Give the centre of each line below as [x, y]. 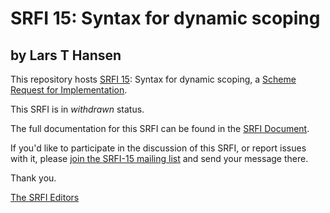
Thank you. [33, 178]
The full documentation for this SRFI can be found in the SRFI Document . [160, 128]
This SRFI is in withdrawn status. [77, 109]
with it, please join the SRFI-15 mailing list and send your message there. [159, 158]
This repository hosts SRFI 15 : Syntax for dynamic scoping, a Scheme [153, 79]
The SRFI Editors [45, 197]
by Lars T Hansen [66, 55]
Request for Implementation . [69, 90]
